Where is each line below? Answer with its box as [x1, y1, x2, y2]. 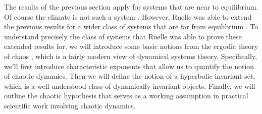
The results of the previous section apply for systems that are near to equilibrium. [4, 2, 258, 12]
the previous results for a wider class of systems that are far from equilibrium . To [4, 21, 258, 32]
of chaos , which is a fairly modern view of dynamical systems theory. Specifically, [4, 50, 257, 61]
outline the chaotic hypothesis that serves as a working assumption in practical [4, 90, 248, 101]
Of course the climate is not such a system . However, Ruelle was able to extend [4, 11, 252, 22]
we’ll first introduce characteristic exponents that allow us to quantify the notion [4, 61, 254, 71]
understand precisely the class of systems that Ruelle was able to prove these [4, 31, 242, 41]
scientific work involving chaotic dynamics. [4, 100, 136, 110]
